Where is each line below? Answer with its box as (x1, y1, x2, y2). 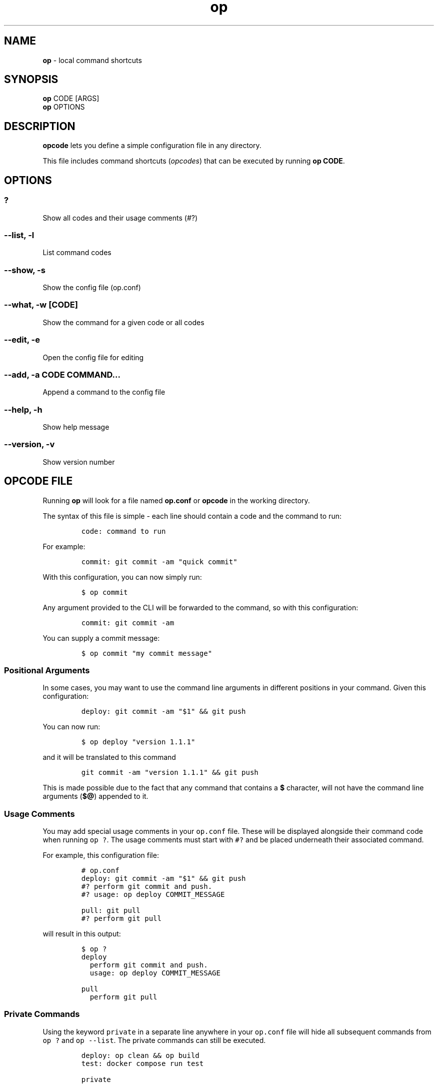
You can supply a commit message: (42, 633, 160, 642)
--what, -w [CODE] (4, 300, 78, 310)
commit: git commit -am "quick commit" (81, 557, 237, 566)
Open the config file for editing (42, 353, 144, 362)
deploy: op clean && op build (81, 1051, 199, 1059)
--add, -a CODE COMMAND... (4, 369, 120, 380)
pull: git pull (81, 906, 140, 915)
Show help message (42, 423, 109, 431)
